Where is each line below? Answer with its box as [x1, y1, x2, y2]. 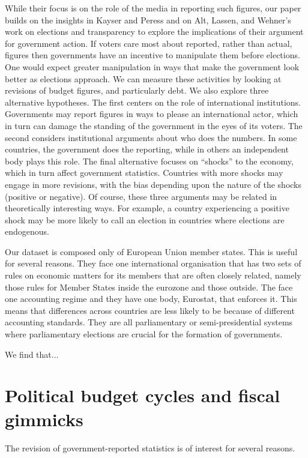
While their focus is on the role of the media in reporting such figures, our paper [5, 2, 301, 14]
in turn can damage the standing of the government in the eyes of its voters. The [5, 119, 303, 131]
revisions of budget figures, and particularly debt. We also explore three [5, 84, 269, 97]
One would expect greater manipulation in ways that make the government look [5, 60, 300, 73]
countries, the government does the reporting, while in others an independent [5, 143, 289, 155]
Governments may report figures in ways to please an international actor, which [5, 107, 298, 120]
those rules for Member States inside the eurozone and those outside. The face [5, 280, 293, 293]
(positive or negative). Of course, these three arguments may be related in [5, 190, 277, 202]
